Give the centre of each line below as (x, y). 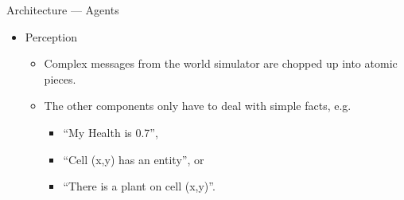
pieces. (60, 78)
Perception (51, 36)
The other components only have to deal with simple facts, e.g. (198, 106)
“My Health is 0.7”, (111, 132)
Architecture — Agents (63, 10)
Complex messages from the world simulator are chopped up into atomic (221, 63)
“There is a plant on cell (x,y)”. (139, 186)
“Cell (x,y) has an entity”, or (134, 159)
